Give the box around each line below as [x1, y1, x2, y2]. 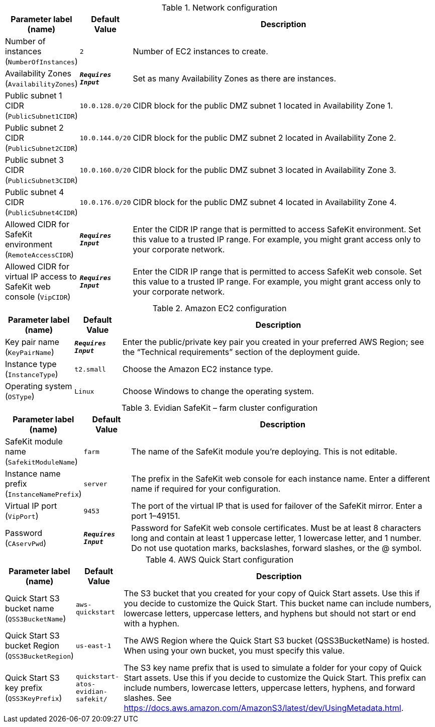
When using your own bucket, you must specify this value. [124, 646, 345, 656]
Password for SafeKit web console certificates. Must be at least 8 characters [131, 523, 421, 533]
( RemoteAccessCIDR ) [5, 249, 74, 259]
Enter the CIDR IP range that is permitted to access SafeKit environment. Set [133, 224, 421, 234]
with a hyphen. [124, 618, 179, 628]
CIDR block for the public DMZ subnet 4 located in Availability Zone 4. [133, 197, 397, 207]
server [83, 480, 107, 488]
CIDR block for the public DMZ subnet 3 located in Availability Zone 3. [133, 165, 396, 175]
